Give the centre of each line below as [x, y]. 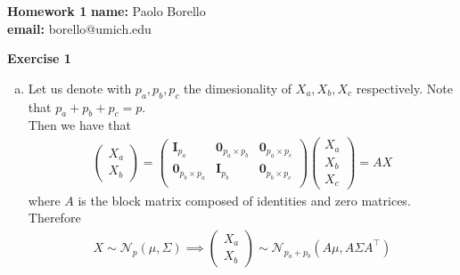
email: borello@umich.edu [79, 28]
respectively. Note [404, 88]
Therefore [54, 218]
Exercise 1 [39, 58]
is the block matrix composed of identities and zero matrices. [244, 200]
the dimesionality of [238, 88]
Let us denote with [80, 88]
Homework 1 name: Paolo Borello [107, 11]
